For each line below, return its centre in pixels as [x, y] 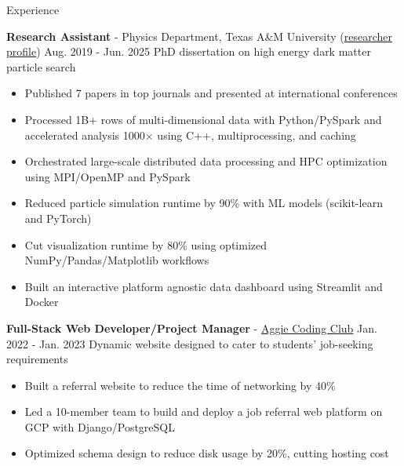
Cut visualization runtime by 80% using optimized [146, 244]
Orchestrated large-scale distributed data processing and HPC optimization [206, 161]
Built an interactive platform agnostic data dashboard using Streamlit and [204, 286]
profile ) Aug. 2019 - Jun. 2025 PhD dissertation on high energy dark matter [189, 51]
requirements [37, 359]
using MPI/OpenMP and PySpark [107, 176]
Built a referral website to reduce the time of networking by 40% [180, 385]
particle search [41, 66]
